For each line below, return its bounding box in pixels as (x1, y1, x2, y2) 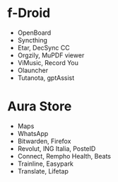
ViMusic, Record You (17, 58, 79, 67)
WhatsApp (17, 129, 49, 137)
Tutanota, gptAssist (17, 73, 75, 82)
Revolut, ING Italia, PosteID (17, 144, 96, 153)
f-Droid (7, 5, 51, 21)
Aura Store (7, 98, 72, 115)
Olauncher (17, 66, 49, 74)
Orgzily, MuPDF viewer (17, 51, 85, 59)
